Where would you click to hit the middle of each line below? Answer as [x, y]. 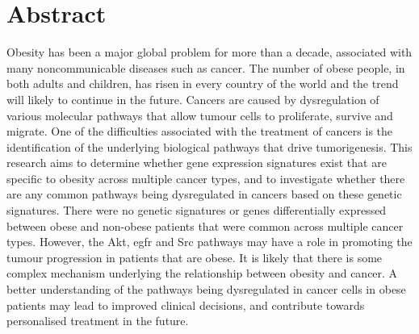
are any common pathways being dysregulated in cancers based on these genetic [204, 194]
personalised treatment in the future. [98, 321]
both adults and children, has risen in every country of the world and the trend [203, 83]
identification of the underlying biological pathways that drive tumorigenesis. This [209, 146]
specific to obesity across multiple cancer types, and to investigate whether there [206, 178]
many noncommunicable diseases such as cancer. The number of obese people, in [206, 67]
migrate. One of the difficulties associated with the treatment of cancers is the [200, 131]
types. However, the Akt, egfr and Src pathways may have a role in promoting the [209, 242]
